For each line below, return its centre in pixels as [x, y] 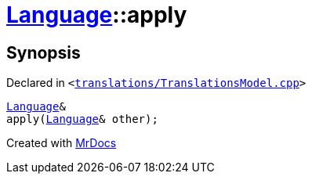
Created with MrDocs [62, 143]
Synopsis [44, 52]
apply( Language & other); [82, 119]
